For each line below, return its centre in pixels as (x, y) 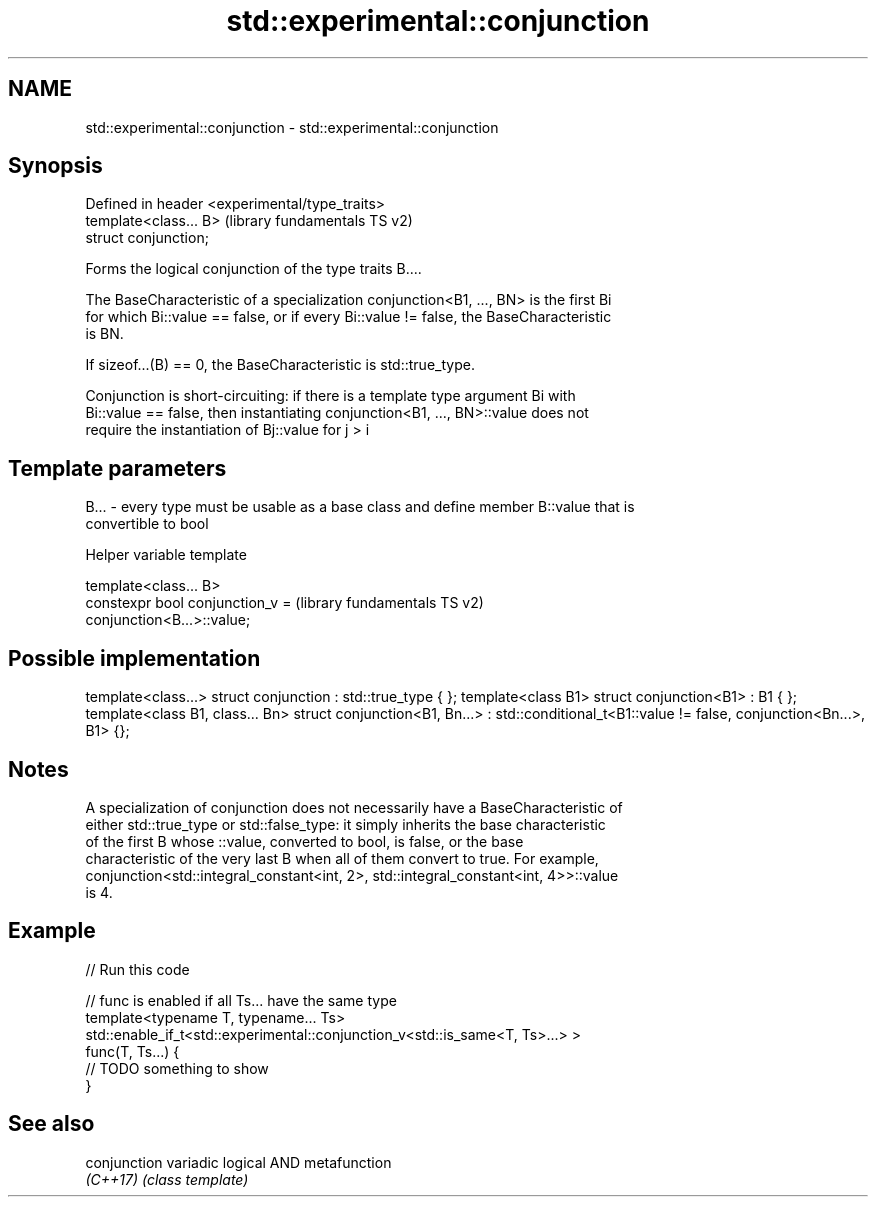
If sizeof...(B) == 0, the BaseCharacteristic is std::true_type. (280, 365)
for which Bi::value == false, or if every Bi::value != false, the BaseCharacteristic (348, 317)
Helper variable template (166, 555)
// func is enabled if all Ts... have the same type (241, 1000)
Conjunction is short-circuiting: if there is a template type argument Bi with (330, 396)
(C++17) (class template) (167, 1179)
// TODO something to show (177, 1068)
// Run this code (137, 969)
